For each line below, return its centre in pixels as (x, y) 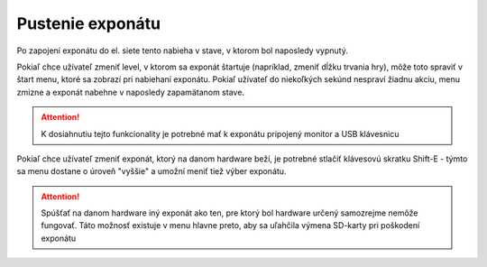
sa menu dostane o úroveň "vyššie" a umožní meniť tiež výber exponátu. (152, 171)
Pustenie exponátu (89, 23)
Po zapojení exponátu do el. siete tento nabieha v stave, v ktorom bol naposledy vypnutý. (183, 51)
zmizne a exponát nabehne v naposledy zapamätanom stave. (131, 92)
